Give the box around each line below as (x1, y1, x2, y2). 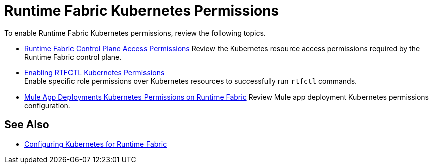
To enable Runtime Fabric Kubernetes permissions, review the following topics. (4, 28, 266, 37)
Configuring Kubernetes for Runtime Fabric (24, 139, 167, 148)
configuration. (24, 101, 70, 110)
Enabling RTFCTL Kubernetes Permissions (24, 68, 165, 77)
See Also (4, 118, 49, 131)
